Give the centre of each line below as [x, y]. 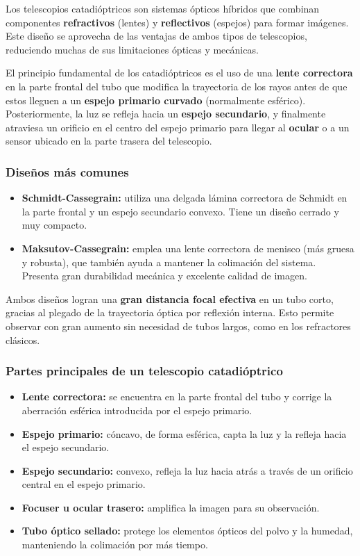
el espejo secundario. [66, 447]
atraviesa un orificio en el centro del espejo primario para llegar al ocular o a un [178, 127]
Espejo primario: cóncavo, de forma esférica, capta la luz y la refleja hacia [184, 433]
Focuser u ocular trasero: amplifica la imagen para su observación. [171, 507]
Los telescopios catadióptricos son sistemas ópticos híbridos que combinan [163, 8]
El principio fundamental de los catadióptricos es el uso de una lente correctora [179, 73]
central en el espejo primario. [84, 484]
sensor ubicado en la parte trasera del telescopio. [109, 141]
